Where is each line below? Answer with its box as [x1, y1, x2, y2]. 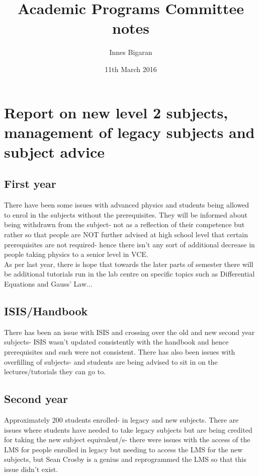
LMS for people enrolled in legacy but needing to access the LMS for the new [4, 444, 243, 454]
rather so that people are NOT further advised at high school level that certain [4, 229, 248, 240]
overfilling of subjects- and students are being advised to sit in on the [4, 356, 218, 367]
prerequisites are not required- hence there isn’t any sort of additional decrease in [4, 239, 255, 249]
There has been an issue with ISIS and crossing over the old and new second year [4, 326, 255, 337]
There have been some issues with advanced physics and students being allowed [4, 199, 249, 210]
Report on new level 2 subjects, [4, 102, 228, 122]
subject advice [4, 141, 105, 162]
